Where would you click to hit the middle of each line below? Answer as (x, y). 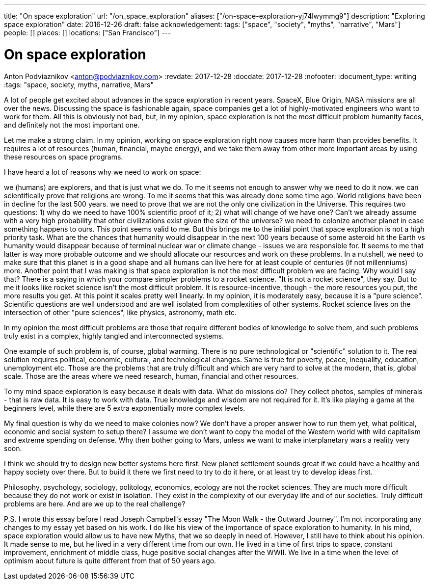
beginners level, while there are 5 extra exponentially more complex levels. (125, 408)
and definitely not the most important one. (72, 125)
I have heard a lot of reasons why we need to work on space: (103, 172)
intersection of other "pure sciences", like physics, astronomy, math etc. (121, 312)
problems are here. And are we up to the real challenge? (95, 504)
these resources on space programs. (64, 157)
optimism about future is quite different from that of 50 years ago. (110, 560)
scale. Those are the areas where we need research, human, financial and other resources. (151, 376)
